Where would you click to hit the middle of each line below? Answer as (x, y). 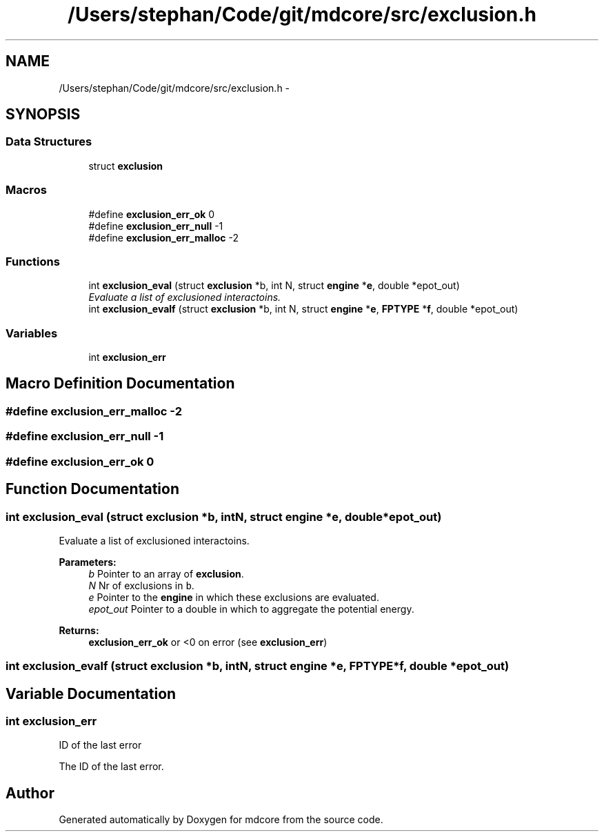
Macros (26, 190)
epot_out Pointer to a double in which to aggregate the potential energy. (251, 609)
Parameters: (88, 562)
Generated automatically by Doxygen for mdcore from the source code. (221, 820)
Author (30, 793)
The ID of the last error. (111, 767)
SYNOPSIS (43, 115)
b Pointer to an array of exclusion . (166, 573)
